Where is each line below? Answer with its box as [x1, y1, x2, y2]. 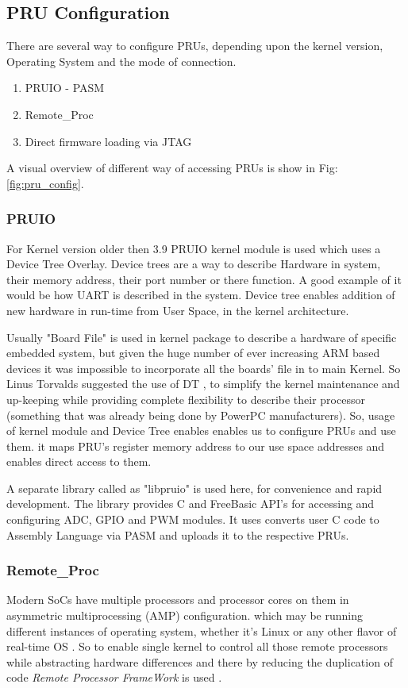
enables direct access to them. [6, 453, 152, 470]
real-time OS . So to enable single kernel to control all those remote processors [6, 638, 388, 655]
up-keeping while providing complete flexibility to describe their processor [6, 390, 365, 407]
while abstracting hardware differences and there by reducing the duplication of [6, 653, 393, 670]
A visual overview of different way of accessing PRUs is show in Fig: [6, 160, 338, 176]
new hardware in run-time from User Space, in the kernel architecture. [6, 302, 349, 318]
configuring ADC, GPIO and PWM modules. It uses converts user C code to [6, 511, 379, 528]
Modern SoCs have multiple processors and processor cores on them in [6, 591, 349, 608]
